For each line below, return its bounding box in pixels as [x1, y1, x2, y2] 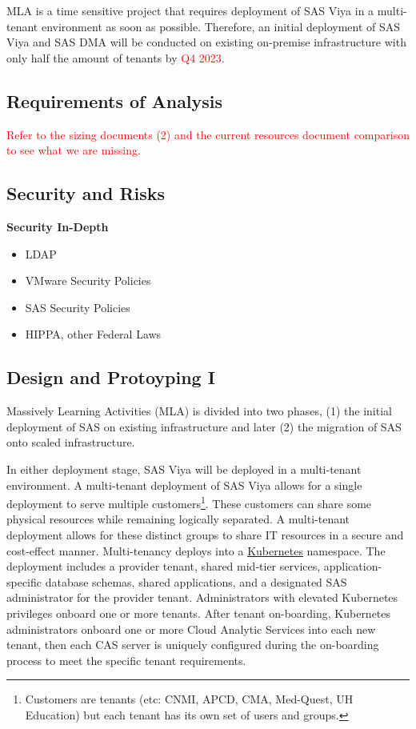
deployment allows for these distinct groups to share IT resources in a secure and [6, 526, 404, 543]
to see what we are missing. [6, 142, 141, 158]
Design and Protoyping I [6, 365, 215, 390]
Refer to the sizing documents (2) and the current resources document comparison [6, 126, 410, 142]
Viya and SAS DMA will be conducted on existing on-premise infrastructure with [6, 34, 406, 50]
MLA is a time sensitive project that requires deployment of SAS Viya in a [6, 2, 374, 18]
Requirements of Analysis [6, 88, 223, 113]
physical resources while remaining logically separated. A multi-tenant [6, 511, 350, 527]
